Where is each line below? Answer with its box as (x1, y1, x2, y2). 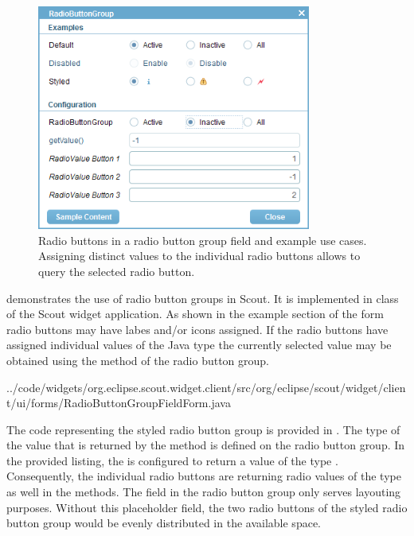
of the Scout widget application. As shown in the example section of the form (6, 305, 384, 322)
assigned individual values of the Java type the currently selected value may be (6, 336, 392, 353)
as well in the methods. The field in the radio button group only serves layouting (6, 484, 401, 500)
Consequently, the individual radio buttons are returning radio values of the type (6, 468, 401, 484)
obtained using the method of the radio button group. (6, 352, 269, 368)
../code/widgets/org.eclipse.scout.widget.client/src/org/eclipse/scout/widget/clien (6, 379, 406, 395)
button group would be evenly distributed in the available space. (6, 515, 321, 531)
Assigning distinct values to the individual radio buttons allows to (38, 247, 361, 264)
